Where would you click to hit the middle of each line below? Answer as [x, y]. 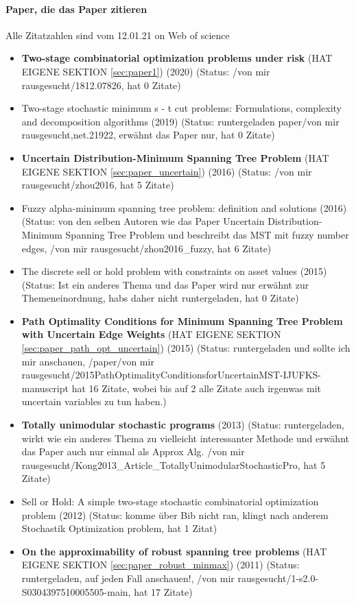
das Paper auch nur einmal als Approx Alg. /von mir [133, 451]
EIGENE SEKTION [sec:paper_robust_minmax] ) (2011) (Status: [161, 565]
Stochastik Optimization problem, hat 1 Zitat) [119, 528]
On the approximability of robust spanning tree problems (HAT [174, 551]
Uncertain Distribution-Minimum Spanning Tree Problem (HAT [175, 157]
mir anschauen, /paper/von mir [88, 361]
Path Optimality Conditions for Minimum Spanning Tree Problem [182, 321]
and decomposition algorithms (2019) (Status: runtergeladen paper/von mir [180, 121]
